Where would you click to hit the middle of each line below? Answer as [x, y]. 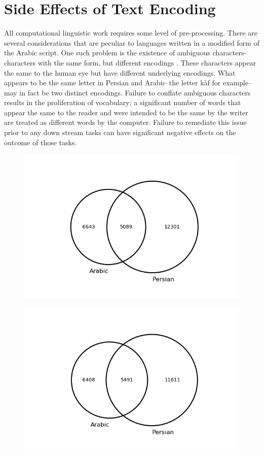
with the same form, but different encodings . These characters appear [147, 62]
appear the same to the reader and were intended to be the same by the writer [126, 112]
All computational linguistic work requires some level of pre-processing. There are [131, 33]
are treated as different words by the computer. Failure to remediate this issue [125, 122]
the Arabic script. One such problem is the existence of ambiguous [107, 53]
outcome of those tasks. [41, 142]
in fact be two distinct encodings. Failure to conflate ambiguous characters [135, 92]
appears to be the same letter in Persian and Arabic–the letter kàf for [112, 83]
